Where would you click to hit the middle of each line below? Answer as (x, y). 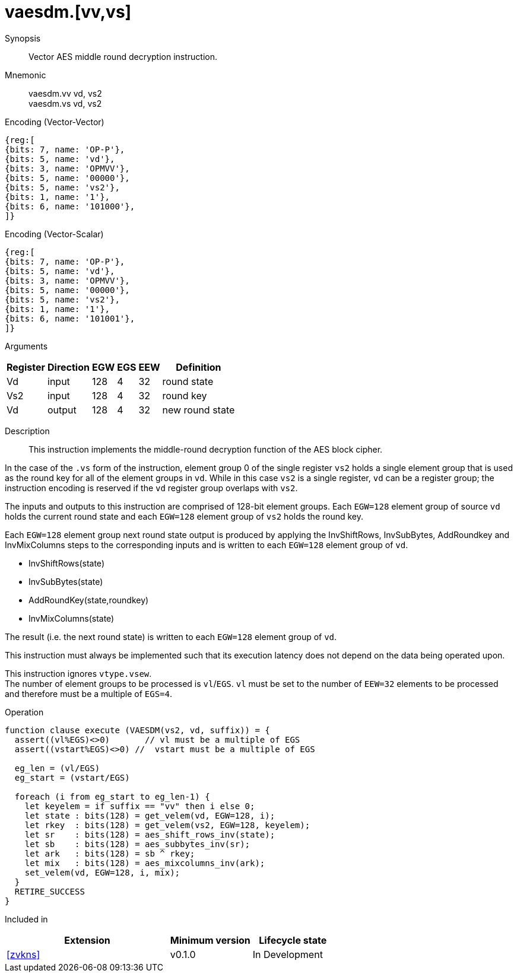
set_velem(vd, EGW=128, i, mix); (102, 872)
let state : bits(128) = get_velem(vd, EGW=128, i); (150, 815)
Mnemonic (26, 75)
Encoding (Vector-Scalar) (54, 234)
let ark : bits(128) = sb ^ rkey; (110, 853)
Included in (26, 919)
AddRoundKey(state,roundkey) (89, 600)
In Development (288, 954)
